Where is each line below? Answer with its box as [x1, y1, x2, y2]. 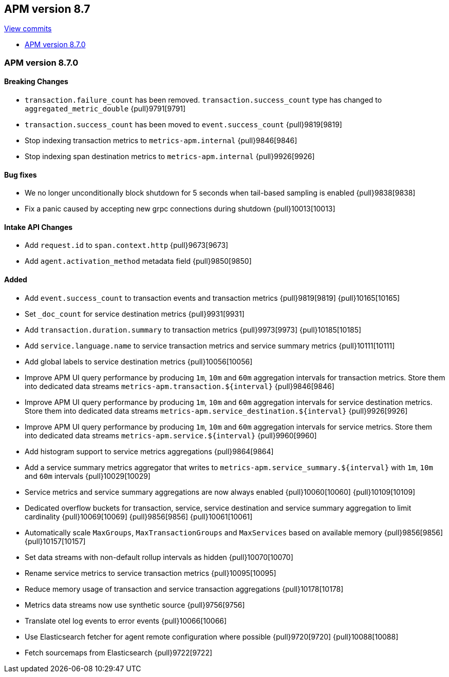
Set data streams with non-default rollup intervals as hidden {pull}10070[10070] [25, 552, 293, 562]
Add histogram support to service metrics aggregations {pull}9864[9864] [25, 447, 274, 456]
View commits [4, 24, 52, 33]
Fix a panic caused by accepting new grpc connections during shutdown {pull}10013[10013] [25, 204, 335, 214]
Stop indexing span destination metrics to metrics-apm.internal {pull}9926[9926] [25, 152, 315, 161]
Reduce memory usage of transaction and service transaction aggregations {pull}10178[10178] [25, 584, 344, 593]
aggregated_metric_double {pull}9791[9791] [25, 104, 186, 113]
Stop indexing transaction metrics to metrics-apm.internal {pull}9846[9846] [25, 136, 297, 145]
